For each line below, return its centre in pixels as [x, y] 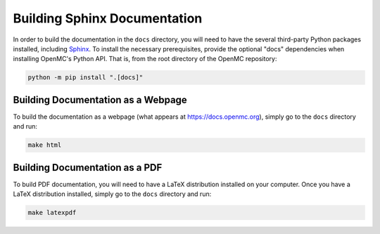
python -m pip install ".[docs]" [85, 78]
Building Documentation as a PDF [88, 168]
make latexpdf [52, 213]
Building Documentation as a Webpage [100, 99]
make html [45, 145]
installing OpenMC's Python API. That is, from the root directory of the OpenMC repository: [145, 59]
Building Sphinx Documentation [108, 18]
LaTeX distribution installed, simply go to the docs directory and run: [112, 194]
